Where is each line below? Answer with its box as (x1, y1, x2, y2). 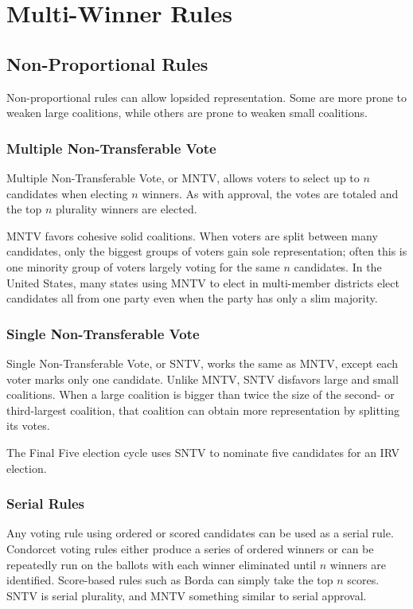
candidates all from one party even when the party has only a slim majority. (6, 290, 378, 306)
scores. (347, 572, 380, 588)
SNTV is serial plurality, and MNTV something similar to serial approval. (6, 587, 367, 603)
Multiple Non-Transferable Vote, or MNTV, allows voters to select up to (6, 169, 360, 185)
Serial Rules (6, 494, 84, 513)
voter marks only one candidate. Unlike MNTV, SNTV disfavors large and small (6, 370, 399, 387)
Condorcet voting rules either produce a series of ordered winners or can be (6, 540, 374, 556)
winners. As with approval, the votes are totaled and (142, 185, 399, 201)
